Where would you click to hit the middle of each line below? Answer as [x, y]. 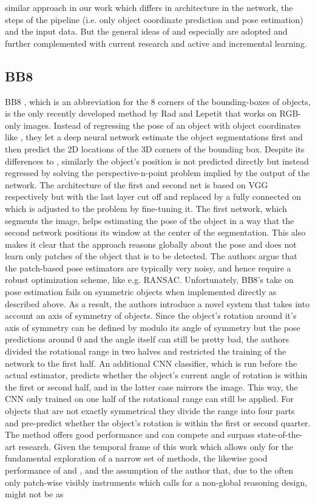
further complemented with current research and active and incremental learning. [156, 43]
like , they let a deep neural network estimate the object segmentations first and [154, 137]
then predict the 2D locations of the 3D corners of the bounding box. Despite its [155, 148]
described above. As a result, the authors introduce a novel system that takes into [157, 303]
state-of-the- [280, 434]
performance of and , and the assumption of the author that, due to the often [149, 470]
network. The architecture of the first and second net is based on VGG [137, 184]
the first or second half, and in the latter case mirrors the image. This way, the [151, 387]
